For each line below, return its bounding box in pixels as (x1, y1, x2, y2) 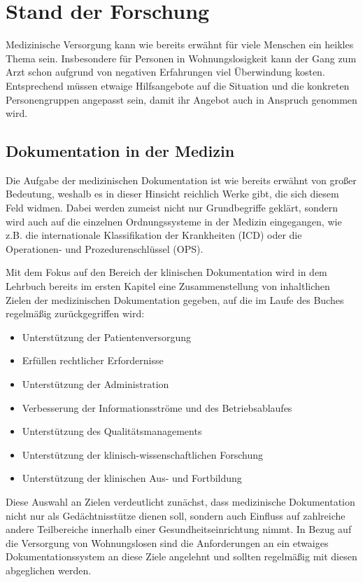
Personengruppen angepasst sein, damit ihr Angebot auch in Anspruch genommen (6, 92, 357, 106)
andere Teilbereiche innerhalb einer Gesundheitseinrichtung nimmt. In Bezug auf (6, 522, 352, 536)
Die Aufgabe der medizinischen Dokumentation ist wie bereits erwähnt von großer (6, 172, 357, 187)
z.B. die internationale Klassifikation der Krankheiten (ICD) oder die (6, 228, 302, 242)
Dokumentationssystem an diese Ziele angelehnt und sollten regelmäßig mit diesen (6, 549, 357, 564)
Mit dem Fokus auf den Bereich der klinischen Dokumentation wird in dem (6, 265, 327, 279)
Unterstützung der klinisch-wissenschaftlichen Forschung (22, 447, 263, 462)
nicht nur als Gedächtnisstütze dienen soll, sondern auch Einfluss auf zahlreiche (6, 508, 346, 522)
